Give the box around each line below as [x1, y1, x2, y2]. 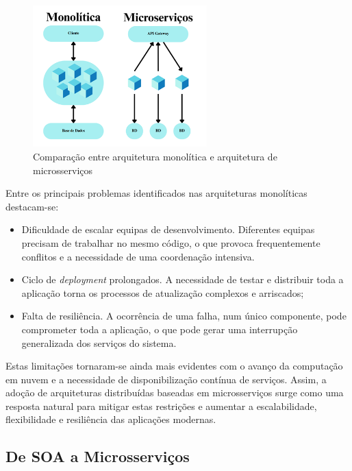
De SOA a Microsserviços [5, 446, 190, 467]
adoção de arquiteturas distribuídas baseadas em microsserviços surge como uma [5, 385, 344, 400]
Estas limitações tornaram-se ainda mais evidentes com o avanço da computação [5, 359, 343, 373]
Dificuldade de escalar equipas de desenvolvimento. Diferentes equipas [21, 222, 315, 237]
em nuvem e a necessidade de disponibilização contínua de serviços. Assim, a [5, 372, 327, 386]
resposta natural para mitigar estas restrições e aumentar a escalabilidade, [5, 398, 317, 413]
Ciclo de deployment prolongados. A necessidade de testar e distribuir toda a [21, 272, 344, 287]
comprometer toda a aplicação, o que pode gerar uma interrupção [21, 322, 298, 336]
